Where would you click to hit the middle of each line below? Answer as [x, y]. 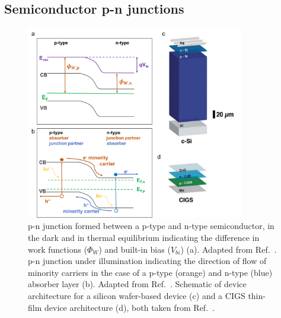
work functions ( [58, 249]
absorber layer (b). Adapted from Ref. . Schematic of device [137, 284]
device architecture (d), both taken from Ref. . [129, 307]
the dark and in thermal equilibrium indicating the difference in [144, 237]
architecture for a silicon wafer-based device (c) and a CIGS [137, 295]
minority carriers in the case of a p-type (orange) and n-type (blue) [150, 272]
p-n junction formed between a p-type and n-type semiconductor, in [151, 226]
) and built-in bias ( [135, 249]
